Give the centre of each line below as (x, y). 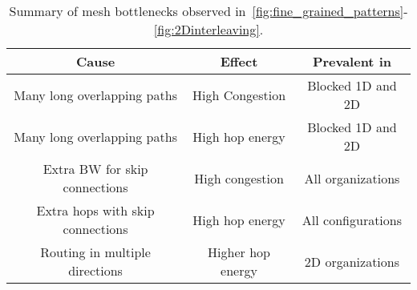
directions (95, 270)
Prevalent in (352, 61)
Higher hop (239, 252)
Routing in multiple (95, 252)
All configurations (352, 220)
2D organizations (352, 261)
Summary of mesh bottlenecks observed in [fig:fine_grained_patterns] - (208, 11)
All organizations (352, 178)
